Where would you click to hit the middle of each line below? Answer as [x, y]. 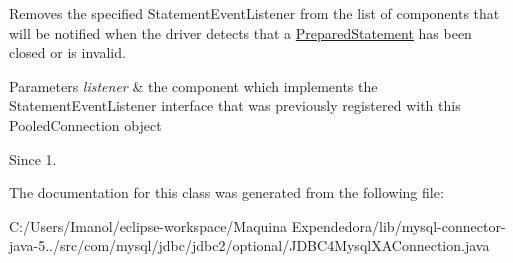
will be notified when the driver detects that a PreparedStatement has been [240, 32]
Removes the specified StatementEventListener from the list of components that [254, 13]
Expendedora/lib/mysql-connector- [398, 225]
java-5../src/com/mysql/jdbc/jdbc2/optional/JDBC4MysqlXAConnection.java [249, 245]
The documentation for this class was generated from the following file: [226, 192]
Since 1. [33, 158]
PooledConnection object [85, 124]
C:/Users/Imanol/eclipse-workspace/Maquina [148, 225]
